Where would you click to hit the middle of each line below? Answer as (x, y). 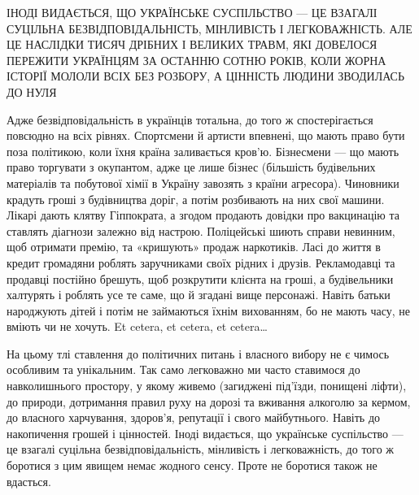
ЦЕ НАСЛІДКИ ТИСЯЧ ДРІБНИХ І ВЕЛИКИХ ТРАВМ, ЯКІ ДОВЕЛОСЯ (192, 44)
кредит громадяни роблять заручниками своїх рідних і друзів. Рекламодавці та (201, 262)
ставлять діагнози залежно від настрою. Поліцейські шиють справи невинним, (201, 230)
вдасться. (29, 481)
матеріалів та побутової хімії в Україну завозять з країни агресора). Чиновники (203, 182)
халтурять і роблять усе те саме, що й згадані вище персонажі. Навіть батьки (199, 295)
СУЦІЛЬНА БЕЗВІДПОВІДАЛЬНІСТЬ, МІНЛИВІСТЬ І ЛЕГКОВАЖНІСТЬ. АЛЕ (209, 28)
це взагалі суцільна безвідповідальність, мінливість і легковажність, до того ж (201, 449)
